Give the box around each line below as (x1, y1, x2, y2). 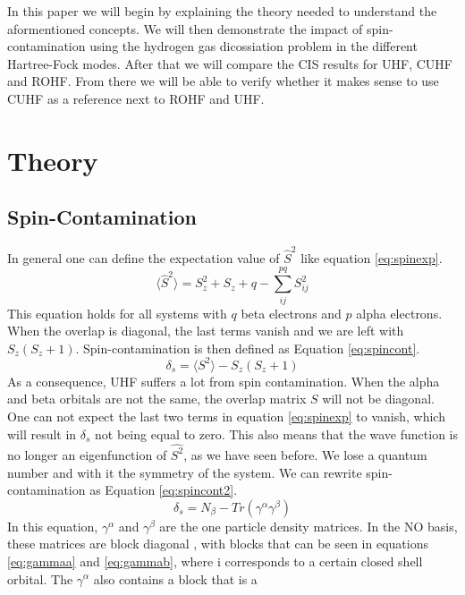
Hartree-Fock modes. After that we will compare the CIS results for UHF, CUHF (7, 54, 453, 72)
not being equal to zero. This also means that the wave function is (95, 424, 458, 443)
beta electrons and (241, 303, 342, 322)
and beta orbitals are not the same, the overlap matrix (7, 389, 307, 408)
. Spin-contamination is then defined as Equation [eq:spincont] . (75, 338, 420, 357)
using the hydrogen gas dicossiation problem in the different (89, 37, 418, 55)
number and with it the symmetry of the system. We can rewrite (7, 463, 362, 481)
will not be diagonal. (322, 389, 435, 408)
